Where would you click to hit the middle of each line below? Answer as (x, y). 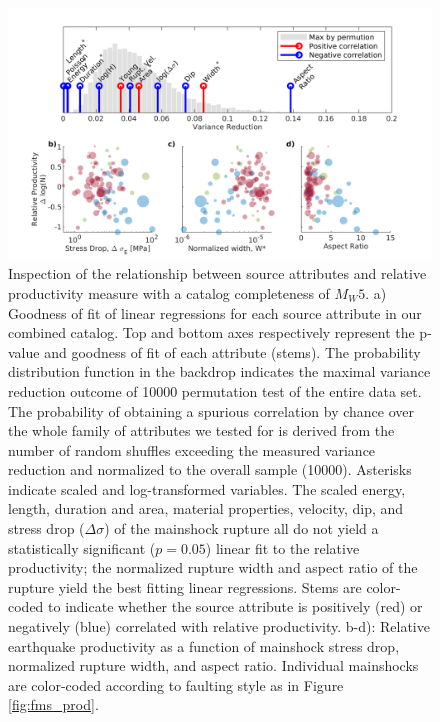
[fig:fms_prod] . (53, 704)
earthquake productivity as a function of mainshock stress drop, (204, 645)
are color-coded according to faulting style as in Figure (176, 684)
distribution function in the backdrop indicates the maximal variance (219, 371)
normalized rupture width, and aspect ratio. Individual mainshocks (213, 665)
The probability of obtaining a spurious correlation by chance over (211, 410)
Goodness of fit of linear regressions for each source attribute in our (215, 312)
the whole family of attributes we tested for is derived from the (201, 430)
